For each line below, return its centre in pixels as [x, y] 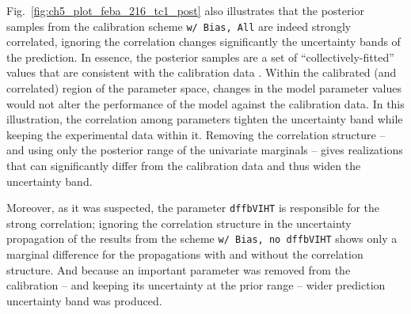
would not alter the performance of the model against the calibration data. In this [205, 103]
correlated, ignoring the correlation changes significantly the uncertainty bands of [204, 42]
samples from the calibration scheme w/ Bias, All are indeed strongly [179, 26]
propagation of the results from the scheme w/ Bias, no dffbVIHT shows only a [202, 238]
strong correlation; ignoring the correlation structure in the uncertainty [179, 223]
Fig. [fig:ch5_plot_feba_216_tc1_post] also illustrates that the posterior [185, 10]
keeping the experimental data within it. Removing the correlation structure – [196, 134]
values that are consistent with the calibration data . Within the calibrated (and [202, 72]
